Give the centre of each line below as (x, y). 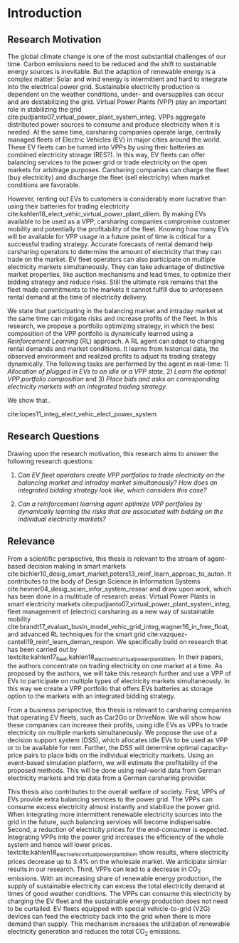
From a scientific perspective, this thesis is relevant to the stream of (107, 558)
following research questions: (51, 461)
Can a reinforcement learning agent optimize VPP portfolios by (110, 504)
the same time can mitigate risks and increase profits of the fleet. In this (112, 318)
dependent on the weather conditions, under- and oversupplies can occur (116, 94)
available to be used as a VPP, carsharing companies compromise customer (119, 221)
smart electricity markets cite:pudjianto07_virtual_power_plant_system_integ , (119, 604)
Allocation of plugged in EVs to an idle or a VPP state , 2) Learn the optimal (117, 371)
